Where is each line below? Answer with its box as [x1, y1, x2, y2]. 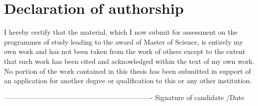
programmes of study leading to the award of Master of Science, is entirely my [4, 36, 243, 47]
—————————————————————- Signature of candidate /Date [4, 92, 245, 102]
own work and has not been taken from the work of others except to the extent [4, 46, 246, 56]
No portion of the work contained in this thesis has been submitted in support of [4, 65, 251, 76]
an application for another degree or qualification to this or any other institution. [4, 75, 252, 86]
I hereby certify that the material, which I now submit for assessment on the [4, 27, 238, 37]
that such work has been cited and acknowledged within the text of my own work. [4, 55, 255, 66]
